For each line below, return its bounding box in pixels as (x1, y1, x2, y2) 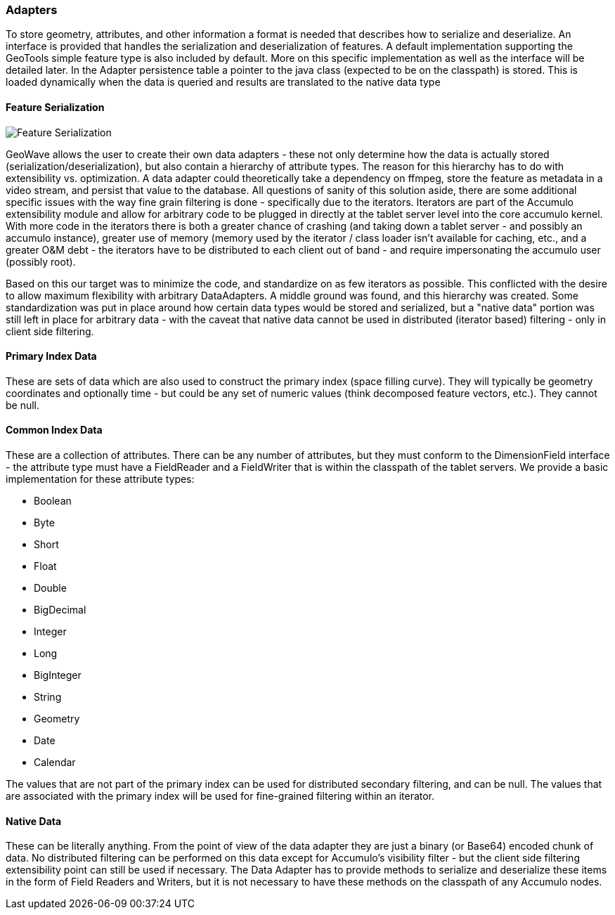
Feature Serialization (6, 100, 105, 113)
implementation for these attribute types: (6, 473, 195, 486)
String (34, 691, 62, 703)
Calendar (34, 756, 76, 769)
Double (34, 582, 67, 595)
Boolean (34, 495, 72, 507)
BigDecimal (34, 604, 86, 616)
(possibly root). (6, 255, 76, 268)
